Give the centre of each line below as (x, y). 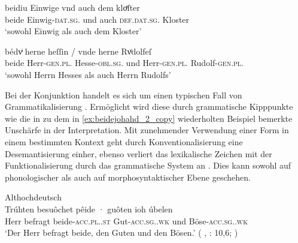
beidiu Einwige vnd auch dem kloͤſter (72, 7)
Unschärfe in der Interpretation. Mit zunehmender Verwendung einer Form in (147, 130)
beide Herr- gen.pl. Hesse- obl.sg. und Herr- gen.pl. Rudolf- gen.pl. (124, 63)
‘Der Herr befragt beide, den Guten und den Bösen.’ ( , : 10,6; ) (121, 232)
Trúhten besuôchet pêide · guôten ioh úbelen (89, 208)
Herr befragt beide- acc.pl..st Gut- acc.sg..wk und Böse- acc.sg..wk (126, 220)
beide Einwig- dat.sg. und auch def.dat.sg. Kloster (97, 19)
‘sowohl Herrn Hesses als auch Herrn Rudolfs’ (88, 74)
